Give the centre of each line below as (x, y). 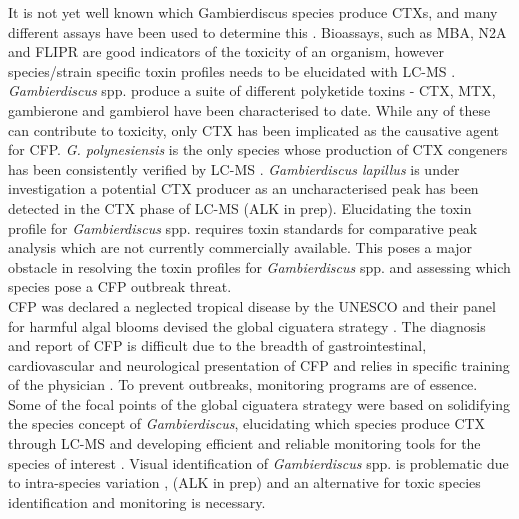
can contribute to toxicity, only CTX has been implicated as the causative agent (254, 129)
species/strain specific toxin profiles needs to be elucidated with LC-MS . (232, 70)
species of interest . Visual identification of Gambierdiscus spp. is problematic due (258, 462)
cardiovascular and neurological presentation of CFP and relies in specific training (259, 364)
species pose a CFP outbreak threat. (120, 286)
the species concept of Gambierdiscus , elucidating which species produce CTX (247, 423)
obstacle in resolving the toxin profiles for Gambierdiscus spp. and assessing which (259, 266)
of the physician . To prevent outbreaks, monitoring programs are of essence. (243, 384)
